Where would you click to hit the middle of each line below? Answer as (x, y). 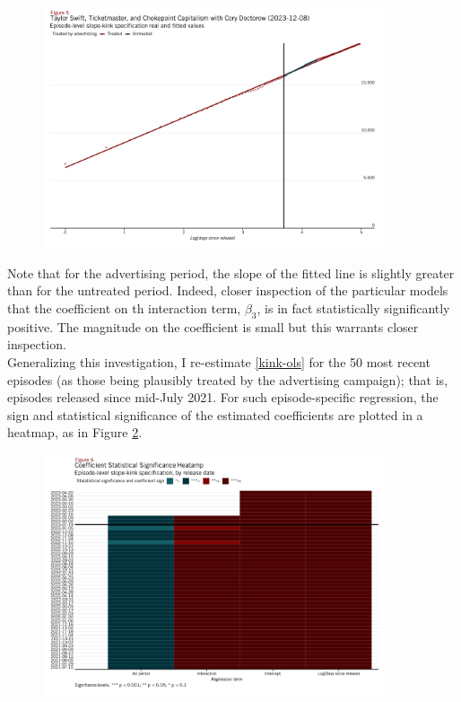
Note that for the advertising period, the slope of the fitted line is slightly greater (231, 272)
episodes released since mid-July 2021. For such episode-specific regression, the (223, 397)
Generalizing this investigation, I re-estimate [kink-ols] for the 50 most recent (219, 362)
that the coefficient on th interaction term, (124, 308)
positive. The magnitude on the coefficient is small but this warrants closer (213, 326)
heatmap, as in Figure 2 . (75, 432)
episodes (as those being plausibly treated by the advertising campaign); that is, (228, 379)
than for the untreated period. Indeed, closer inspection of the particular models (228, 290)
